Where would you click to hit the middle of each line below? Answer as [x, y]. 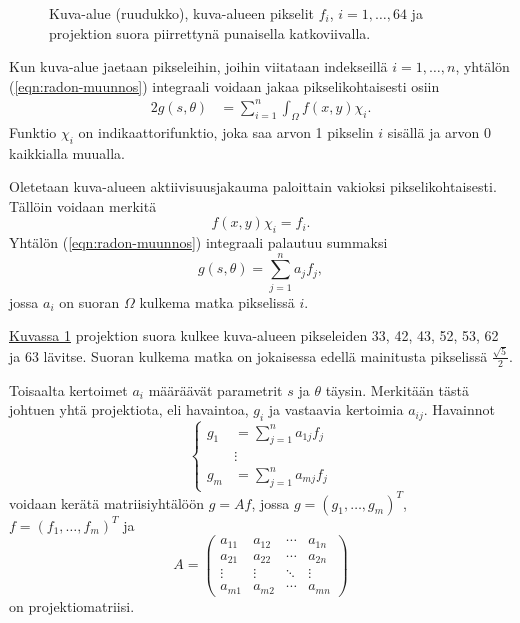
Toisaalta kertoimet [68, 389]
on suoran [89, 301]
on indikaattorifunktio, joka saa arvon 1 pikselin [226, 131]
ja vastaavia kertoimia [336, 409]
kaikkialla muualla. [67, 152]
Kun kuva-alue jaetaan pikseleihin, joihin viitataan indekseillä [198, 66]
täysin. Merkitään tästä [397, 389]
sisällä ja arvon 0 [439, 131]
